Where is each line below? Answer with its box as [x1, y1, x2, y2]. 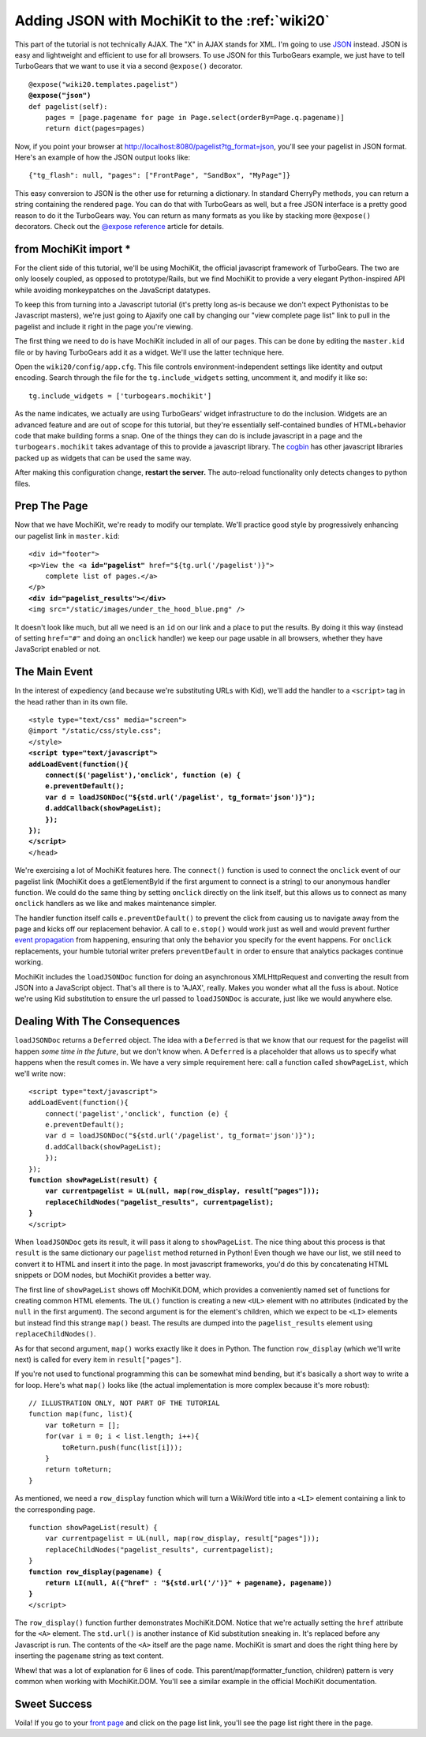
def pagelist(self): [28, 102, 108, 111]
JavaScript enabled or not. [14, 645, 101, 654]
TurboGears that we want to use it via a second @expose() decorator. [14, 62, 243, 71]
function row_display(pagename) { [28, 1567, 162, 1576]
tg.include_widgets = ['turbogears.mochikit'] [28, 391, 212, 400]
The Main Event [14, 665, 94, 679]
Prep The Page [14, 499, 88, 513]
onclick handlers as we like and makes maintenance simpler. [14, 899, 217, 908]
